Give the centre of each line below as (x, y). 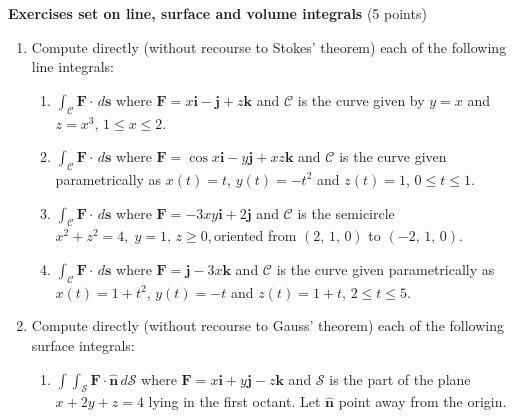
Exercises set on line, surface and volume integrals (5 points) (217, 13)
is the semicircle (346, 212)
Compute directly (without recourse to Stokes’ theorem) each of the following (269, 46)
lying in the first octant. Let (234, 401)
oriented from (255, 235)
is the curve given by (361, 99)
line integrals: (72, 66)
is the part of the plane (400, 378)
